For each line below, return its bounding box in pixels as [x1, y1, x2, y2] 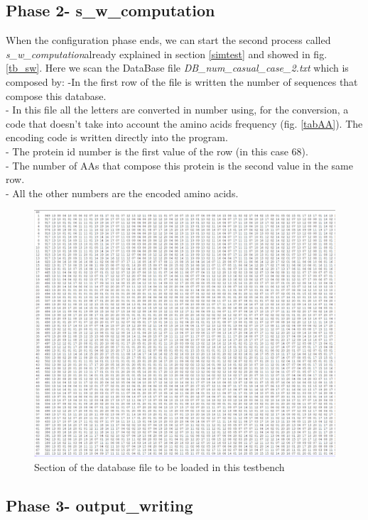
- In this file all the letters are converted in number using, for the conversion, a [6, 102, 349, 117]
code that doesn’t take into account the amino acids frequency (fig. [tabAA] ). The [6, 116, 363, 131]
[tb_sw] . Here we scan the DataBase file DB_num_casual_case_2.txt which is [6, 60, 349, 75]
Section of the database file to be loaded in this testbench [34, 459, 285, 474]
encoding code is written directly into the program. [6, 130, 228, 145]
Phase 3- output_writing [6, 494, 193, 516]
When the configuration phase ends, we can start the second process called [6, 33, 331, 48]
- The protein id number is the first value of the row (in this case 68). [6, 143, 308, 158]
